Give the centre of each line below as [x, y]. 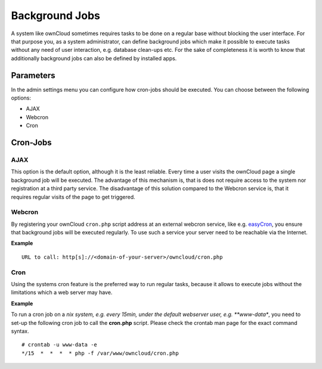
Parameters [33, 75]
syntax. [20, 331]
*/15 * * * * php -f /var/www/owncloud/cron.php [100, 353]
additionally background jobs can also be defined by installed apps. [94, 58]
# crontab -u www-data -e [60, 345]
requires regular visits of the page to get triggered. [73, 197]
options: [21, 98]
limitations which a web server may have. [62, 293]
